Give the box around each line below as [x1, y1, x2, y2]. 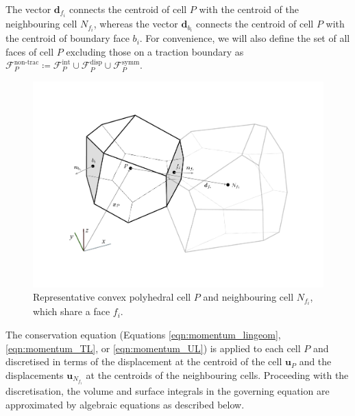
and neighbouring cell [203, 290, 294, 304]
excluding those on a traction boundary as [66, 44, 244, 58]
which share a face [33, 304, 110, 319]
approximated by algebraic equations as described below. [5, 397, 245, 411]
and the [299, 354, 332, 369]
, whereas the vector [93, 16, 178, 31]
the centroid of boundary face [5, 31, 130, 45]
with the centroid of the [199, 2, 299, 16]
